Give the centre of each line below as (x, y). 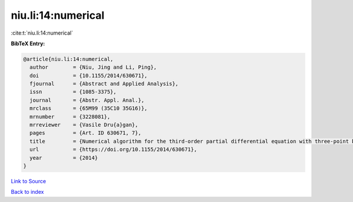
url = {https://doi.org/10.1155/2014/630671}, (113, 149)
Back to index (27, 192)
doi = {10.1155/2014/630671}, (89, 75)
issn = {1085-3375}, (73, 92)
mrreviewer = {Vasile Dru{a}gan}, (84, 125)
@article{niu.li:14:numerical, (69, 59)
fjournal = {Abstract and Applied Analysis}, (104, 84)
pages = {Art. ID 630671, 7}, (85, 133)
